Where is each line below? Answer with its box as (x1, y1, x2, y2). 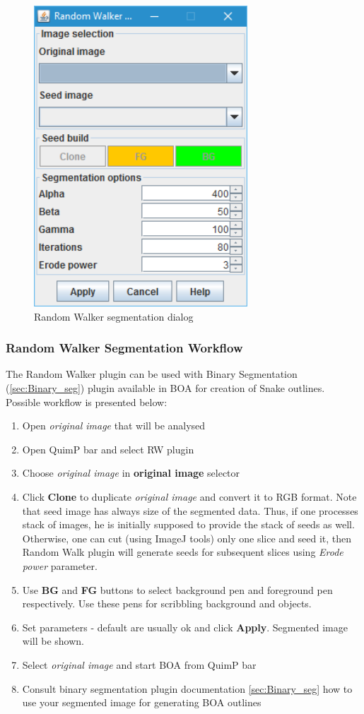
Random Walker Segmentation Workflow (6, 339, 243, 357)
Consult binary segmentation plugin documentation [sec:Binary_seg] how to (22, 681, 353, 696)
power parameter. (22, 558, 98, 573)
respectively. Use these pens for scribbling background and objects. (22, 596, 312, 611)
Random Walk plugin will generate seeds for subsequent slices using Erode (22, 545, 344, 559)
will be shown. (22, 633, 84, 648)
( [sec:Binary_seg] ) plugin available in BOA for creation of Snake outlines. (6, 381, 325, 395)
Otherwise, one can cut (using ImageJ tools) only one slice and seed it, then (22, 530, 352, 545)
